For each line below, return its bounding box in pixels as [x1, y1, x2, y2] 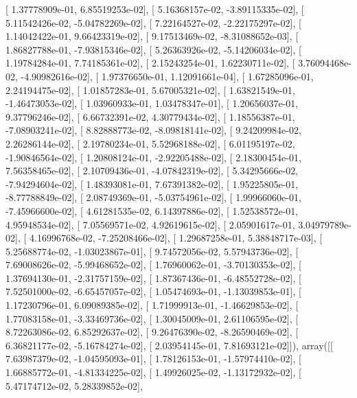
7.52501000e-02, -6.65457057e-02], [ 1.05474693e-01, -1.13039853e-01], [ [5, 284, 301, 298]
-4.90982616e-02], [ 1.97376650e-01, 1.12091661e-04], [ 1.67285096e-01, [21, 69, 314, 83]
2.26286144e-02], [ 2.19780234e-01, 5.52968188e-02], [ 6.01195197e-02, [5, 136, 295, 150]
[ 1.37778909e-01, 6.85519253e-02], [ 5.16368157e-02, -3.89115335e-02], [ [5, 2, 304, 16]
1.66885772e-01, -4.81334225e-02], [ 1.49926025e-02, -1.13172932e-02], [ [5, 365, 301, 379]
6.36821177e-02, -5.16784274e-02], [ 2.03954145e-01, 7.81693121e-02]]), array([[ [5, 338, 333, 352]
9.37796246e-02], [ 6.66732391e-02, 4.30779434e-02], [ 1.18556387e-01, [5, 109, 295, 124]
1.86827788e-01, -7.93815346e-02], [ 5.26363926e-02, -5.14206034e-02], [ [5, 42, 301, 56]
